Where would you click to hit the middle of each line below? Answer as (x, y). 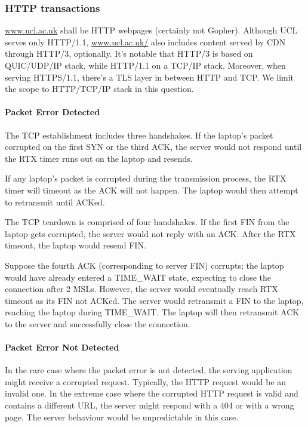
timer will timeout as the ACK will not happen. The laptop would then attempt (152, 190)
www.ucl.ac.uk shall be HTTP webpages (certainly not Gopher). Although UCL (151, 30)
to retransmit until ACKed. (55, 202)
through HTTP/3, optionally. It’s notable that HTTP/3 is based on (129, 53)
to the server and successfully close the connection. (98, 323)
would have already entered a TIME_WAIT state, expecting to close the (138, 277)
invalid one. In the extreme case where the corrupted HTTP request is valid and (152, 393)
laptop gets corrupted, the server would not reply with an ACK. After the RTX (150, 233)
